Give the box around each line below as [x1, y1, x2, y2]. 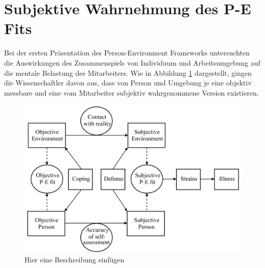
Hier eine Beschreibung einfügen [24, 254, 125, 264]
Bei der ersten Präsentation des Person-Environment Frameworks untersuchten [4, 47, 250, 58]
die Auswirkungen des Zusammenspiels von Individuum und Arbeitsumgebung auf [4, 57, 260, 68]
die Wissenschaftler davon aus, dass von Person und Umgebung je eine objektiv [4, 77, 252, 88]
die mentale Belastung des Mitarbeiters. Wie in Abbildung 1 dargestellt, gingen [4, 67, 252, 78]
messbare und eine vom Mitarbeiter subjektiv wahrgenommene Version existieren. [4, 87, 259, 98]
